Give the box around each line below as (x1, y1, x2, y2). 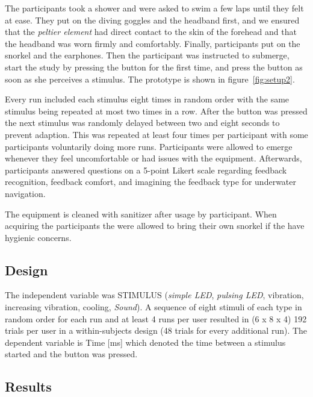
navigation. (5, 187, 46, 199)
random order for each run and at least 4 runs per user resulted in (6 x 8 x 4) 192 (5, 312, 307, 325)
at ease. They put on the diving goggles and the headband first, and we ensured (5, 13, 300, 26)
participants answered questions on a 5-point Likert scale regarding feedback (5, 163, 287, 176)
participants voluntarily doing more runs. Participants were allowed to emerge (5, 140, 293, 152)
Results (5, 377, 52, 396)
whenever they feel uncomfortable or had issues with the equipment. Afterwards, (5, 152, 302, 164)
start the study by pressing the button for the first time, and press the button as (5, 60, 303, 73)
